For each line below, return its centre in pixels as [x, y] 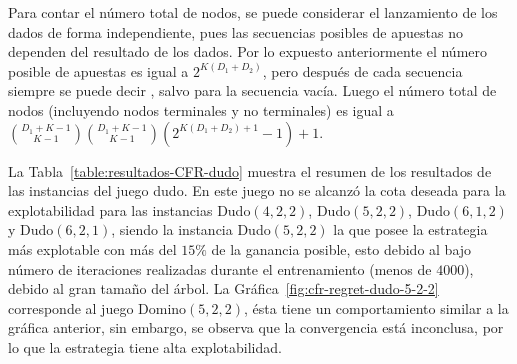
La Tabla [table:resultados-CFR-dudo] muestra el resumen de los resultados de [250, 170]
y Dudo [31, 229]
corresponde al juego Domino [97, 307]
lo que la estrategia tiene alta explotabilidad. [145, 346]
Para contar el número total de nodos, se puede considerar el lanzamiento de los [253, 12]
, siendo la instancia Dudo [191, 229]
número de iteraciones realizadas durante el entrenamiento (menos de [220, 268]
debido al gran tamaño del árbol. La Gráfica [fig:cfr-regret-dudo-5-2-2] [223, 288]
